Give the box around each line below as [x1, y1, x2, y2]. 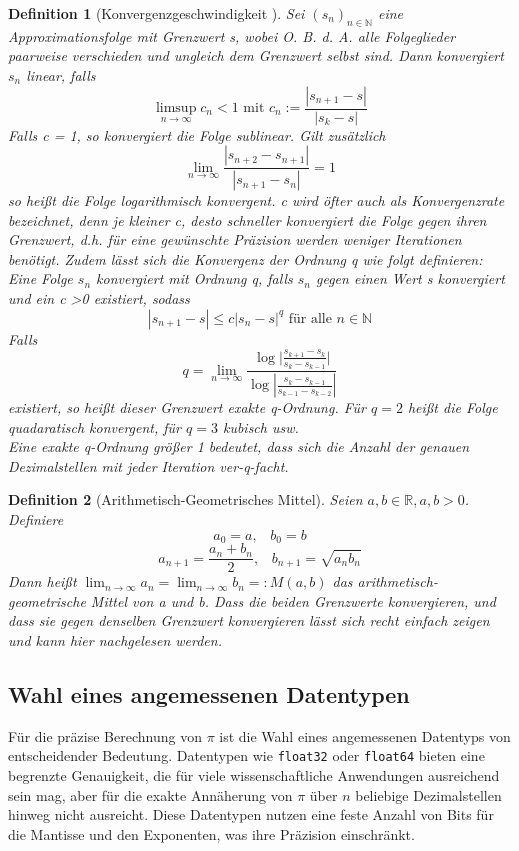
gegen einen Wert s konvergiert [316, 268, 505, 289]
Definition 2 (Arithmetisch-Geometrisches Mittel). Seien [8, 489, 363, 510]
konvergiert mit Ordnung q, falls [96, 268, 293, 289]
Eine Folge [8, 268, 73, 289]
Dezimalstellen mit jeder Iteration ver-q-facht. [8, 455, 289, 476]
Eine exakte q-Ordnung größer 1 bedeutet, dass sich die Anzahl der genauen [8, 436, 470, 457]
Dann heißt [8, 571, 77, 592]
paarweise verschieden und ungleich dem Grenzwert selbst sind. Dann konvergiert [8, 45, 504, 66]
